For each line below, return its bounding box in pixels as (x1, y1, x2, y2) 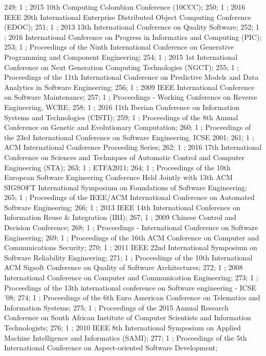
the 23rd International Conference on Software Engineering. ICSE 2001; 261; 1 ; (4, 131, 254, 142)
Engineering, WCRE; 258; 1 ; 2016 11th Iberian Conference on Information (4, 101, 240, 112)
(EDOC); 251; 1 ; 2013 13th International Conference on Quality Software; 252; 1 (4, 21, 259, 32)
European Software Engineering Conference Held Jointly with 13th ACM (4, 172, 233, 183)
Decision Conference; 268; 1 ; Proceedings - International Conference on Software (4, 222, 258, 233)
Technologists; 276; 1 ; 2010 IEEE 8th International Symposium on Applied (4, 322, 241, 332)
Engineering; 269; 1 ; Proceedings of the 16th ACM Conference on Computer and (4, 232, 259, 242)
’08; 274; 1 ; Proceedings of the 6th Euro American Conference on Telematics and (4, 292, 260, 303)
